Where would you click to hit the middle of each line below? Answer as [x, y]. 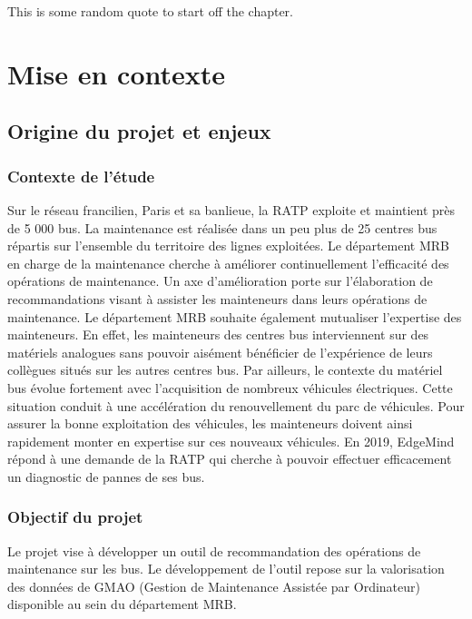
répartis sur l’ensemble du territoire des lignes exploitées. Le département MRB [229, 246]
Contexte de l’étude [81, 176]
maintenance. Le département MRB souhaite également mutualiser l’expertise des [235, 316]
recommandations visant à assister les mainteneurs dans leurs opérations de [217, 298]
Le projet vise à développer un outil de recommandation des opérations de [214, 550]
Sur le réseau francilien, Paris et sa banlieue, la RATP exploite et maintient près [231, 209]
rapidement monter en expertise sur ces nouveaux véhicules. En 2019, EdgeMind [231, 441]
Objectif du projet [75, 517]
